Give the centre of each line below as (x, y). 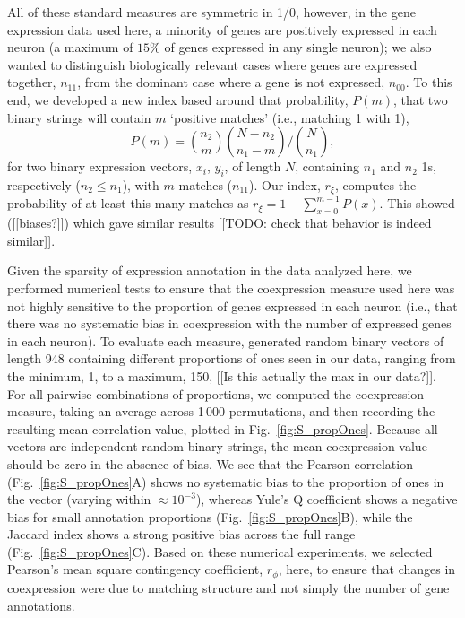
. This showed (417, 203)
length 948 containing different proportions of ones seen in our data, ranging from (232, 358)
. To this (429, 82)
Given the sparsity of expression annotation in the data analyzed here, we (210, 270)
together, (32, 82)
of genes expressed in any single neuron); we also (298, 47)
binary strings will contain (79, 117)
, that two (420, 99)
